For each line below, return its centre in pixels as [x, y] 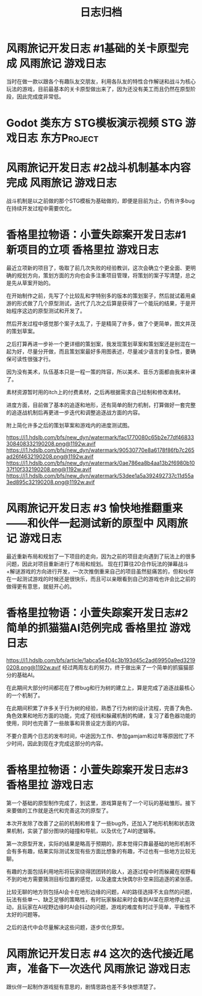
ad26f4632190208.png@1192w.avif [50, 456]
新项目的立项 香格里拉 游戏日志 [83, 250]
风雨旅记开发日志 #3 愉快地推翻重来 [95, 508]
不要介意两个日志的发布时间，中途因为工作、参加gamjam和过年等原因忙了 [98, 736]
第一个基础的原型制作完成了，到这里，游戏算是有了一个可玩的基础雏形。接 [98, 803]
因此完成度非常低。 [40, 96]
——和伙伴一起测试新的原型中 [80, 523]
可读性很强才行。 [32, 359]
